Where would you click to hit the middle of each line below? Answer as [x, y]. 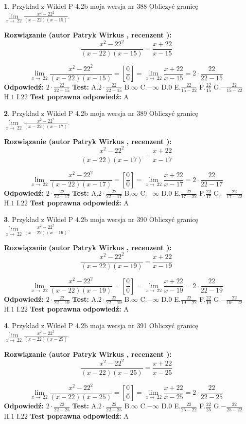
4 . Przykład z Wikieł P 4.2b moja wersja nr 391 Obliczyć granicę [101, 325]
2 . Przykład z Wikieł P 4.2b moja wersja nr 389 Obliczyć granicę [101, 113]
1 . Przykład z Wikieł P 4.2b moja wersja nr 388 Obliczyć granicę [101, 6]
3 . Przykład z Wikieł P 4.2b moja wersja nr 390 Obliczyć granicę [101, 219]
